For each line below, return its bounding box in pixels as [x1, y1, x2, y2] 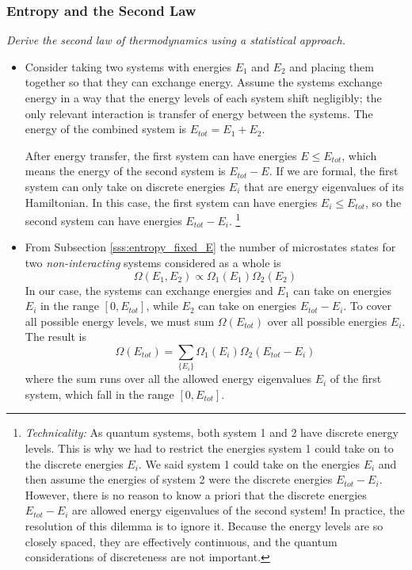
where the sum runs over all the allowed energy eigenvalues [25, 370, 312, 387]
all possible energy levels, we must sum [25, 312, 215, 329]
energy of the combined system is [25, 121, 187, 137]
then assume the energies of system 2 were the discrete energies [25, 471, 333, 488]
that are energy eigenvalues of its [243, 178, 404, 194]
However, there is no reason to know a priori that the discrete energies [25, 486, 367, 503]
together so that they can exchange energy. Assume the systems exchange [25, 74, 383, 90]
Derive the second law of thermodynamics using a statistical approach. [6, 32, 345, 48]
